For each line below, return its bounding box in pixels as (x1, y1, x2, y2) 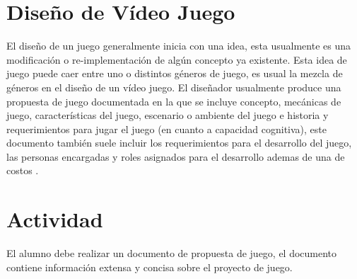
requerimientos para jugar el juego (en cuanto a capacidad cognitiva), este (6, 121, 327, 136)
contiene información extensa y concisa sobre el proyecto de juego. (6, 259, 293, 274)
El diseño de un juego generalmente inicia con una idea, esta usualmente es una (6, 38, 351, 53)
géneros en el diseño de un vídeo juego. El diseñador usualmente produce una (6, 79, 341, 94)
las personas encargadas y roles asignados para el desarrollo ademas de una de (6, 149, 345, 164)
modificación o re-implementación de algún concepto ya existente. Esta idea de (6, 52, 347, 67)
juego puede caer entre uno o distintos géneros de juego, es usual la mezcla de (6, 66, 343, 81)
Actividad (6, 205, 103, 234)
